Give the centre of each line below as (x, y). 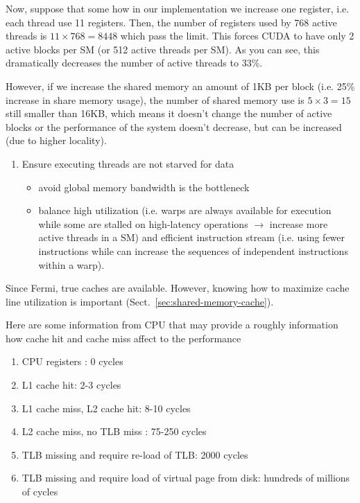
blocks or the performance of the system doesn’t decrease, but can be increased (174, 126)
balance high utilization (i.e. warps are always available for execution (185, 210)
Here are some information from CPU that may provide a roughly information (172, 325)
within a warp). (71, 264)
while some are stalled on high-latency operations (143, 223)
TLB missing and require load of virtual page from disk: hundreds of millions (186, 478)
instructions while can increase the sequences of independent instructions (193, 250)
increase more (299, 223)
